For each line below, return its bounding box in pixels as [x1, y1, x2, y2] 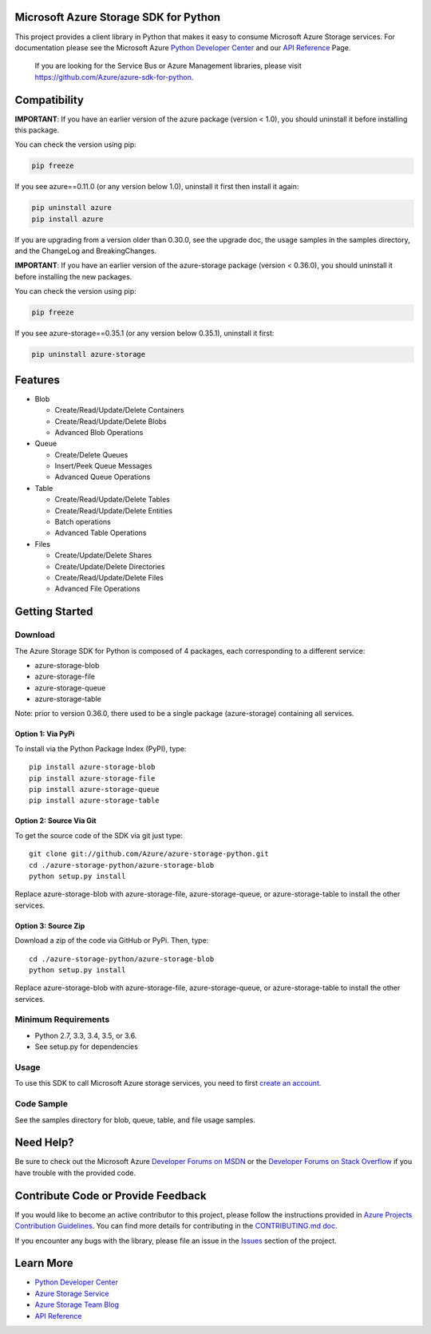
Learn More [14, 1257, 73, 1270]
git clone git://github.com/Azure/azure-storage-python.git [29, 849, 269, 858]
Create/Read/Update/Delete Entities [54, 505, 173, 515]
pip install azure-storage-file [29, 774, 156, 782]
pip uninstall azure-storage [31, 350, 146, 359]
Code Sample [14, 1098, 68, 1110]
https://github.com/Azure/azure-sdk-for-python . [34, 72, 194, 81]
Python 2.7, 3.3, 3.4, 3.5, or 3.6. [34, 1031, 137, 1040]
